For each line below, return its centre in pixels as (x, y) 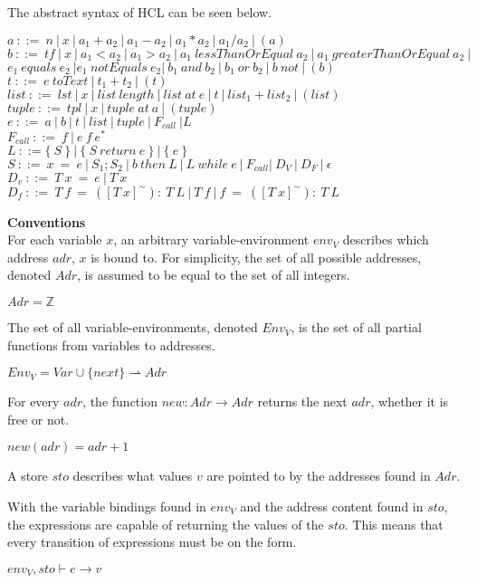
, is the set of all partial (356, 327)
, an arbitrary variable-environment (211, 239)
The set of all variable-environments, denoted (133, 327)
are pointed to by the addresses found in (319, 476)
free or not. (38, 419)
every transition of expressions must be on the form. (152, 542)
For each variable (55, 239)
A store (28, 476)
